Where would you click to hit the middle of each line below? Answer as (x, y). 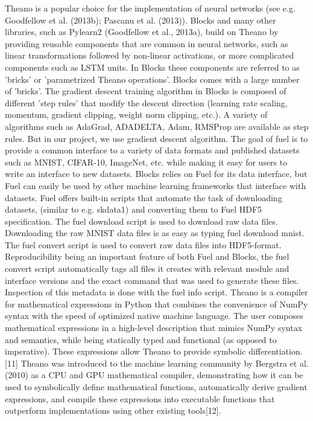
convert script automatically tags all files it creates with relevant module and (147, 268)
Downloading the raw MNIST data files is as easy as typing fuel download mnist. (155, 233)
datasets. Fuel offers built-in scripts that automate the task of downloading (144, 197)
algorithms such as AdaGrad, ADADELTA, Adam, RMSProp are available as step (157, 126)
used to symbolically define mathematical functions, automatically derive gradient (156, 387)
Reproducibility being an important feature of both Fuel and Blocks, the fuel (147, 256)
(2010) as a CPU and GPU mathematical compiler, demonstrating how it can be (154, 375)
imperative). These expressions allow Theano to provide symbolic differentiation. (154, 351)
